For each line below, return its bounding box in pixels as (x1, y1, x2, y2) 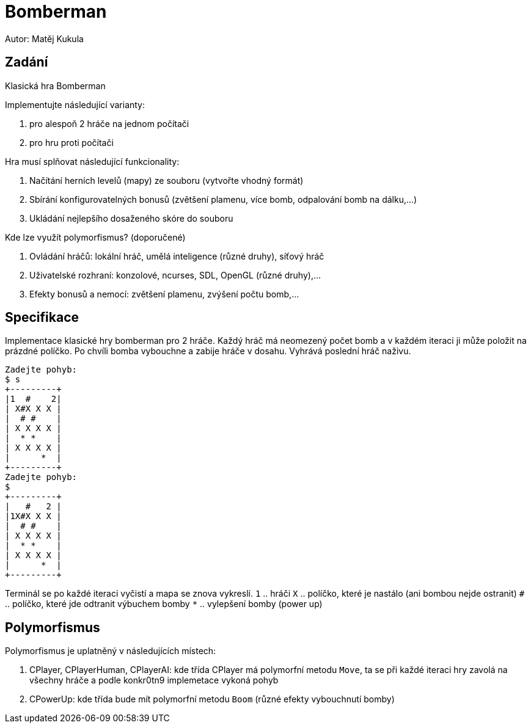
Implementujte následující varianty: (5, 99, 145, 110)
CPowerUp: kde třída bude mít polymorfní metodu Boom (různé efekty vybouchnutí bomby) (29, 694, 395, 705)
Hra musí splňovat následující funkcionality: (5, 156, 180, 167)
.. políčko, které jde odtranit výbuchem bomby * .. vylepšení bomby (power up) (5, 599, 323, 610)
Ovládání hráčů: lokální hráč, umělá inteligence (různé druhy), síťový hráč (29, 250, 324, 261)
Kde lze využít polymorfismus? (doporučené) (5, 231, 186, 242)
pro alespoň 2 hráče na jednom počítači (29, 118, 189, 129)
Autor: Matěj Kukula (5, 33, 84, 44)
